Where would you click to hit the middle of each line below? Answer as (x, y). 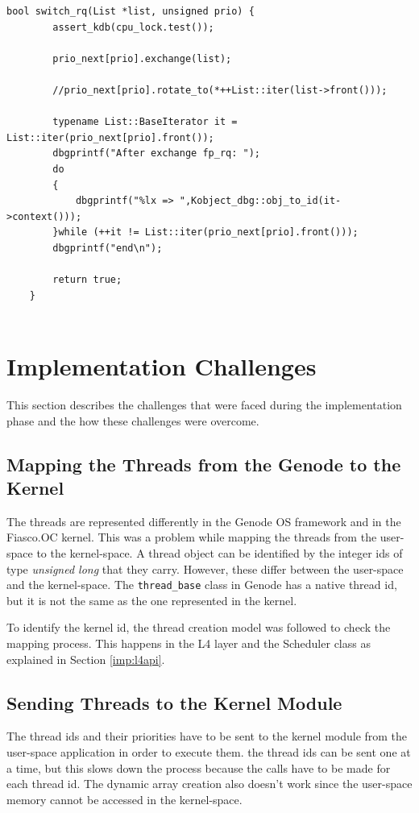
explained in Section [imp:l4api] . (86, 659)
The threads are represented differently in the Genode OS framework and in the (204, 521)
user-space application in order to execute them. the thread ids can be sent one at (209, 751)
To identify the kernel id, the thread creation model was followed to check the (199, 627)
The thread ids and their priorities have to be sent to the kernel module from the (207, 736)
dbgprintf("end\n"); (108, 248)
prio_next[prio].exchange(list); (142, 58)
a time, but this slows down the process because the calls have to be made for (199, 767)
